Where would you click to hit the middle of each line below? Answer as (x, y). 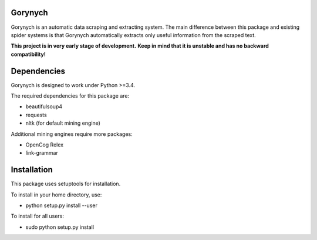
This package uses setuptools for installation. (66, 184)
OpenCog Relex (45, 145)
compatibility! (28, 54)
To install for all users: (38, 216)
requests (36, 115)
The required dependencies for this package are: (70, 96)
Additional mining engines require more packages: (72, 134)
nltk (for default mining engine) (63, 123)
